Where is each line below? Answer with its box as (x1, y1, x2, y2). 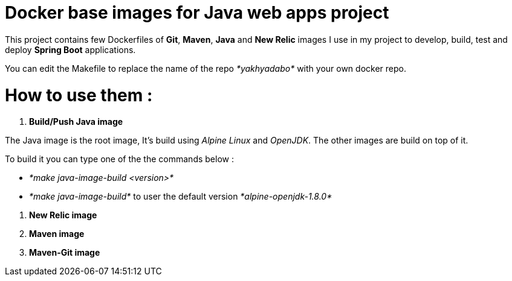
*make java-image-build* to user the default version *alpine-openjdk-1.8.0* (29, 191, 332, 202)
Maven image (29, 229, 85, 239)
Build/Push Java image (29, 116, 123, 127)
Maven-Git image (29, 247, 100, 258)
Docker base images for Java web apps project (5, 2, 389, 23)
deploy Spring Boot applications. (5, 44, 136, 55)
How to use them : (5, 84, 153, 106)
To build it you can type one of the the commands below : (5, 154, 234, 165)
